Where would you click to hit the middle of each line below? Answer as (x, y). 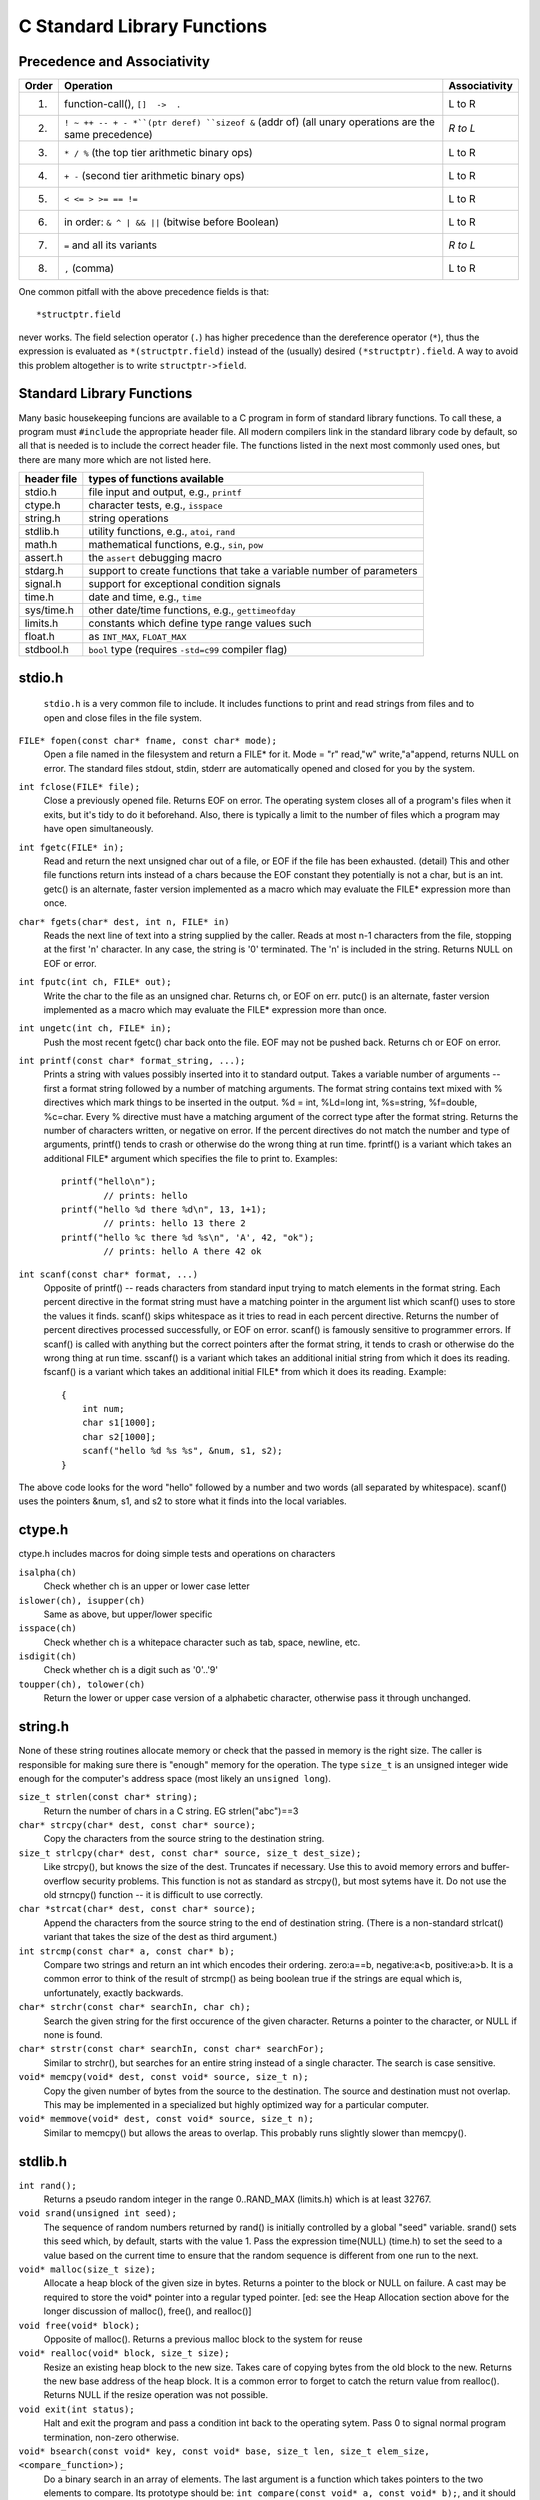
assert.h (44, 558)
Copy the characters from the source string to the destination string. (184, 1839)
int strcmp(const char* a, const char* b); (126, 1951)
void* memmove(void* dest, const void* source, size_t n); (166, 2119)
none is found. (73, 2034)
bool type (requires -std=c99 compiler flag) (188, 650)
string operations (128, 518)
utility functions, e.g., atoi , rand (162, 532)
